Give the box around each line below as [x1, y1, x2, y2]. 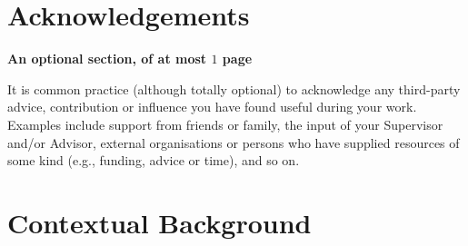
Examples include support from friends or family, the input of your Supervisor [7, 114, 443, 133]
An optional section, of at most [7, 49, 207, 68]
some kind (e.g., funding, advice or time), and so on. [7, 151, 300, 170]
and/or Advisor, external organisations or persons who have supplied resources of [7, 133, 460, 152]
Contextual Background [7, 203, 312, 241]
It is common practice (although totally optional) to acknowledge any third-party [7, 79, 461, 98]
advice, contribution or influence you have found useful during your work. [7, 97, 417, 116]
